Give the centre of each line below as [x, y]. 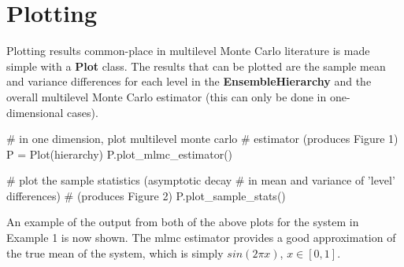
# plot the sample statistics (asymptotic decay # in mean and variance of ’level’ [201, 180]
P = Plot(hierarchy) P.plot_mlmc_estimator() [120, 154]
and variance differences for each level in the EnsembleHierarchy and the [189, 81]
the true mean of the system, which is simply [115, 252]
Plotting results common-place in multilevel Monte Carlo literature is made [188, 51]
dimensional [35, 112]
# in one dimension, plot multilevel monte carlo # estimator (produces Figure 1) [202, 139]
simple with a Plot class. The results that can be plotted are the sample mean [196, 66]
